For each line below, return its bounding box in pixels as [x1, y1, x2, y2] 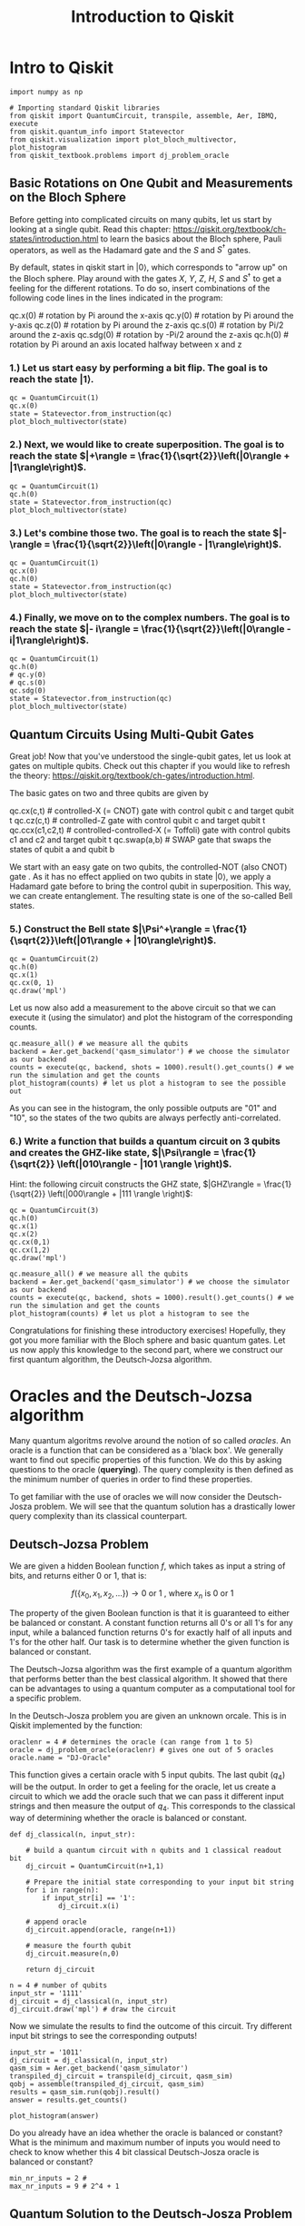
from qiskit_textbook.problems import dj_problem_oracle [9, 151, 230, 160]
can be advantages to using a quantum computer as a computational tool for [9, 1683, 296, 1694]
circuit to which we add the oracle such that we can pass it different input [9, 1791, 284, 1801]
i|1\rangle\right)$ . [9, 634, 89, 646]
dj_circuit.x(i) [57, 1901, 120, 1910]
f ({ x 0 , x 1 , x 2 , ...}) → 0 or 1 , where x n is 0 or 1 [71, 1588, 234, 1601]
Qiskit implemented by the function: [9, 1720, 143, 1731]
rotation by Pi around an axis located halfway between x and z [9, 339, 242, 350]
